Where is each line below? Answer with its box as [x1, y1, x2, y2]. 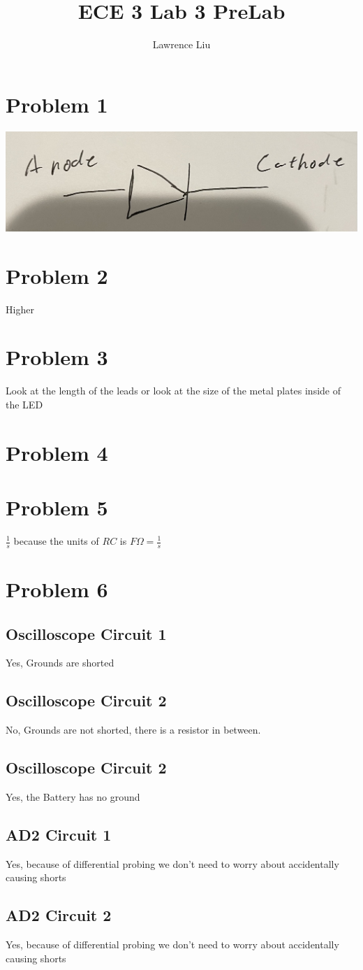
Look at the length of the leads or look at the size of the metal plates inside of [6, 383, 341, 398]
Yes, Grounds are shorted [6, 655, 114, 670]
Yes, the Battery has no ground [6, 790, 140, 804]
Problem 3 [6, 343, 108, 371]
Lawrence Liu [152, 37, 211, 52]
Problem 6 [6, 575, 108, 604]
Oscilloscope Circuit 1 [6, 622, 167, 644]
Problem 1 [6, 90, 108, 118]
